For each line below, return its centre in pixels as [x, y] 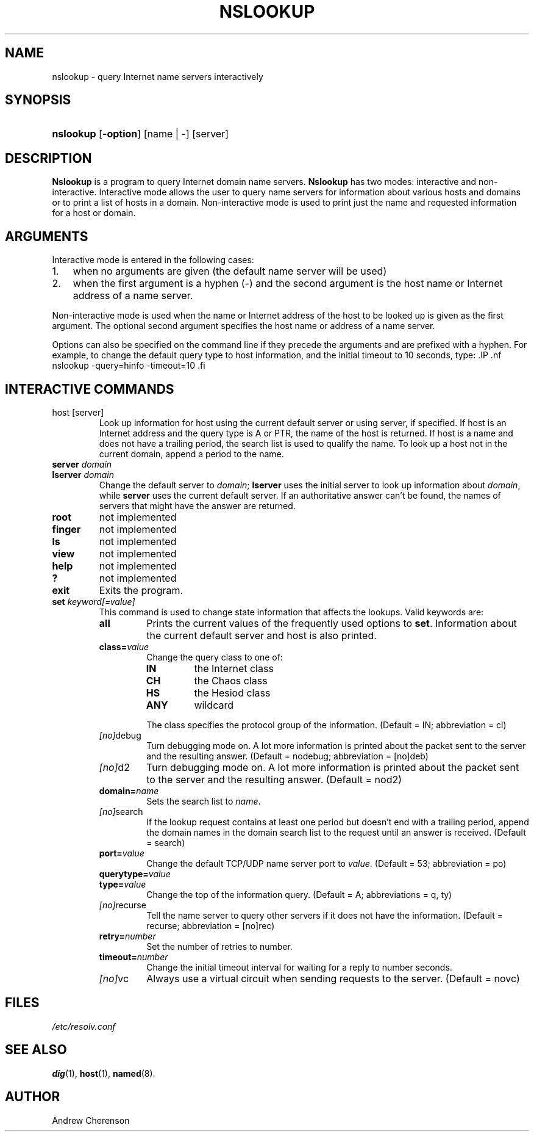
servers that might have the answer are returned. [197, 505]
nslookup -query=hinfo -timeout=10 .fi [129, 366]
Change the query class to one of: [215, 657]
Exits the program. [141, 590]
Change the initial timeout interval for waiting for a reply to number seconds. [299, 967]
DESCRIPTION [48, 158]
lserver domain [83, 474]
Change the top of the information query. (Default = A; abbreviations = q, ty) [299, 894]
